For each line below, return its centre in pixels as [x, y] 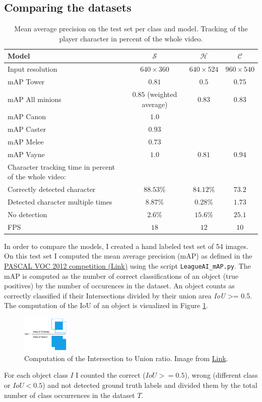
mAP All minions [35, 99]
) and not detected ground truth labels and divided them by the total [150, 385]
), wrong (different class [221, 375]
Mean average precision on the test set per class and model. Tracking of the [131, 29]
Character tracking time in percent [61, 166]
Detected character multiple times [60, 202]
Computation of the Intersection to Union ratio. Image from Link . [126, 358]
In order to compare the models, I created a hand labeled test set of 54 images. [126, 246]
